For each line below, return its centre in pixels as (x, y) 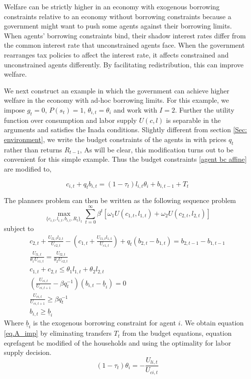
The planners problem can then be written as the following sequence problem (120, 200)
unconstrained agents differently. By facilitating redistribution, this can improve (124, 64)
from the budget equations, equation (177, 333)
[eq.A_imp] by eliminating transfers (58, 333)
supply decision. (28, 352)
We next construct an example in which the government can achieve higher (117, 90)
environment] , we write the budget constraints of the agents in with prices (115, 139)
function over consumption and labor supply (70, 120)
